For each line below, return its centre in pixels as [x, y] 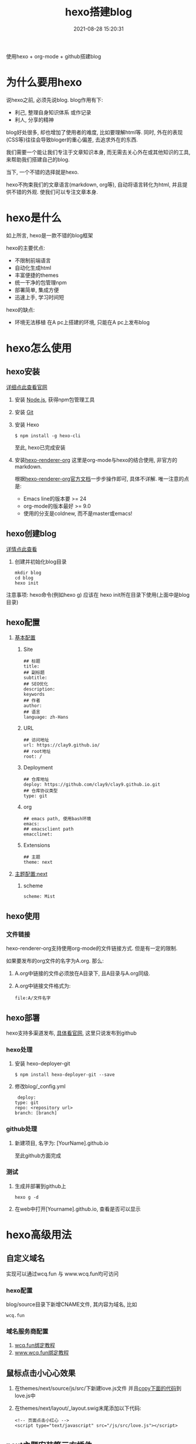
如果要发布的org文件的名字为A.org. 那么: [55, 961]
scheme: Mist [39, 897]
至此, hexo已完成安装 [40, 447]
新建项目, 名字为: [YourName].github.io [61, 1143]
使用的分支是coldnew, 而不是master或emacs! [78, 513]
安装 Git [24, 412]
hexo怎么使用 [39, 348]
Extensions [37, 845]
